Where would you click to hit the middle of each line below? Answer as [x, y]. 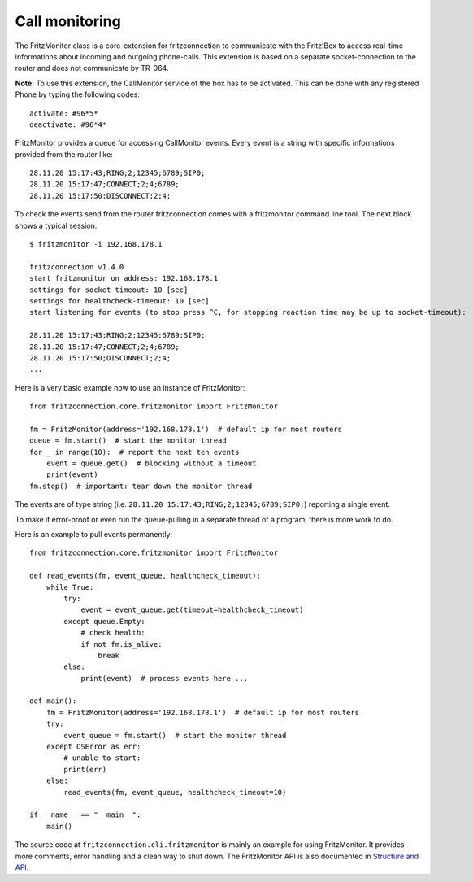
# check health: [113, 633]
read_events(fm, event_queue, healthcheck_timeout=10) [175, 792]
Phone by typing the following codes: [77, 94]
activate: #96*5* [64, 113]
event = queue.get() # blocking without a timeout [151, 463]
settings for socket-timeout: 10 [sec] [109, 290]
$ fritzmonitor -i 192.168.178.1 [96, 245]
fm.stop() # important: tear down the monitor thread [141, 486]
